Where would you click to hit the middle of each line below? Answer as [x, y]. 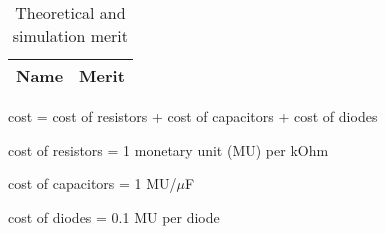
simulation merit [70, 35]
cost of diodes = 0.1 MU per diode [114, 216]
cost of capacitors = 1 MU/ [92, 183]
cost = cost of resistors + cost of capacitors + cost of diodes [193, 116]
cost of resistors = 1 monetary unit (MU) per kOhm [168, 149]
